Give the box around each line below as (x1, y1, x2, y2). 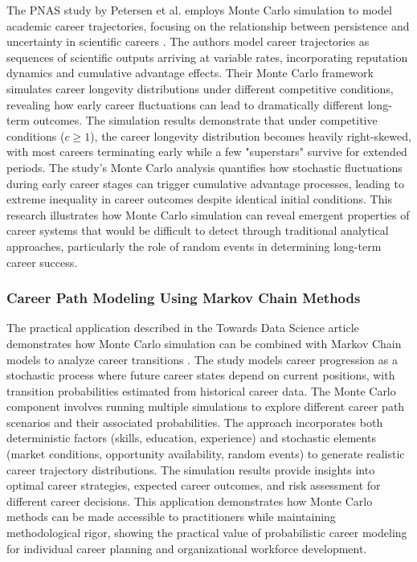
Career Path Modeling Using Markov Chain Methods (6, 288, 361, 308)
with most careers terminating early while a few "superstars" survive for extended (6, 143, 407, 160)
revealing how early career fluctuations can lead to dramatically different (6, 96, 364, 113)
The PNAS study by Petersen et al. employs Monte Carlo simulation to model (6, 2, 392, 18)
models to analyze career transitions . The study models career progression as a (6, 351, 398, 367)
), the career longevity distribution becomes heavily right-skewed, (90, 127, 411, 144)
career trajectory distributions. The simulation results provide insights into (6, 461, 375, 478)
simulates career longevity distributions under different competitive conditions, (6, 80, 394, 96)
